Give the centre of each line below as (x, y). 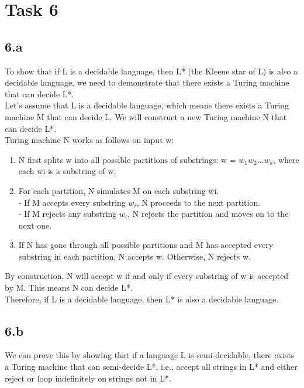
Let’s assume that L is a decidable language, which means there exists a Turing (147, 105)
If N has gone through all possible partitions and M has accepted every (146, 245)
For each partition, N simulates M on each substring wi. (119, 190)
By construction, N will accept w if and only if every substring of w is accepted (147, 276)
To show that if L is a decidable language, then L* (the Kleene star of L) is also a (151, 71)
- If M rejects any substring (68, 214)
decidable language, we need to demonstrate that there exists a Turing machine (147, 82)
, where (286, 159)
